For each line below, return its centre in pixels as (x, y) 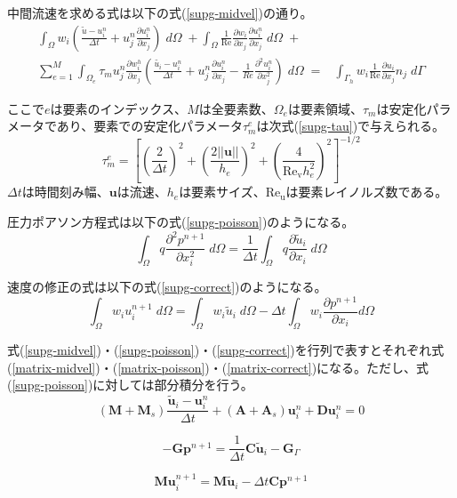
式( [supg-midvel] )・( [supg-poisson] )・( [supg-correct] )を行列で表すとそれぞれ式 (226, 350)
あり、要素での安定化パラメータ (149, 126)
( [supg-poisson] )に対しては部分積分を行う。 (130, 385)
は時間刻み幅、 (65, 192)
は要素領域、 (325, 108)
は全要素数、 (236, 108)
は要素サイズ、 (222, 192)
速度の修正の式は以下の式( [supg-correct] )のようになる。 (167, 287)
